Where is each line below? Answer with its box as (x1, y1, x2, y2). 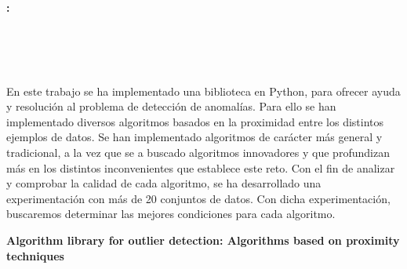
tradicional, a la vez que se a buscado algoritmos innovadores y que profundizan (6, 144, 390, 160)
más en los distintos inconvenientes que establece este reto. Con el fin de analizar (6, 159, 395, 176)
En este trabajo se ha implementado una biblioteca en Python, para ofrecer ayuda (6, 82, 401, 99)
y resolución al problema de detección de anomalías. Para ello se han (6, 98, 336, 115)
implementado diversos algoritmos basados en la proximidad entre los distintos (6, 113, 384, 129)
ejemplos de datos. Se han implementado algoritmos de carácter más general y (6, 129, 383, 145)
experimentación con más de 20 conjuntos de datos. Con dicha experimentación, (6, 190, 391, 206)
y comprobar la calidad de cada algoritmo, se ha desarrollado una (6, 175, 322, 191)
